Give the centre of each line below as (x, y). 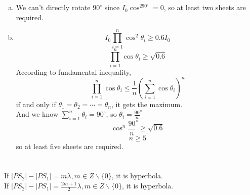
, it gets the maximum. (147, 104)
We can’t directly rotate (53, 7)
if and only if (36, 104)
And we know (37, 114)
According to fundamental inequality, (73, 71)
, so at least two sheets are (205, 7)
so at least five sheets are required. (70, 146)
